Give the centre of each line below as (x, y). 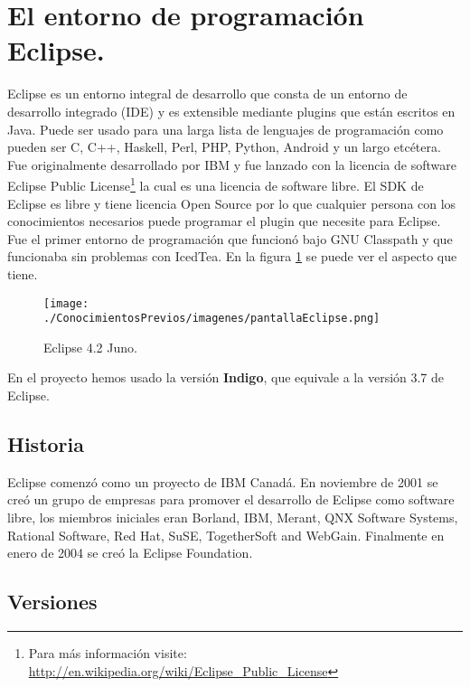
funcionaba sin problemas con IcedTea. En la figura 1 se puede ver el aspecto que (232, 256)
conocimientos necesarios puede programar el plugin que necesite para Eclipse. (224, 221)
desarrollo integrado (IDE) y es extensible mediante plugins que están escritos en (231, 111)
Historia (46, 443)
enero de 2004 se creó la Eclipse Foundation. (130, 553)
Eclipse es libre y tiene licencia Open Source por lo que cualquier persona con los (232, 203)
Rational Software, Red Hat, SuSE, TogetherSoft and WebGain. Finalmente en (226, 535)
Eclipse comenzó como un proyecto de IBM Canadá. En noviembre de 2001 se (223, 481)
